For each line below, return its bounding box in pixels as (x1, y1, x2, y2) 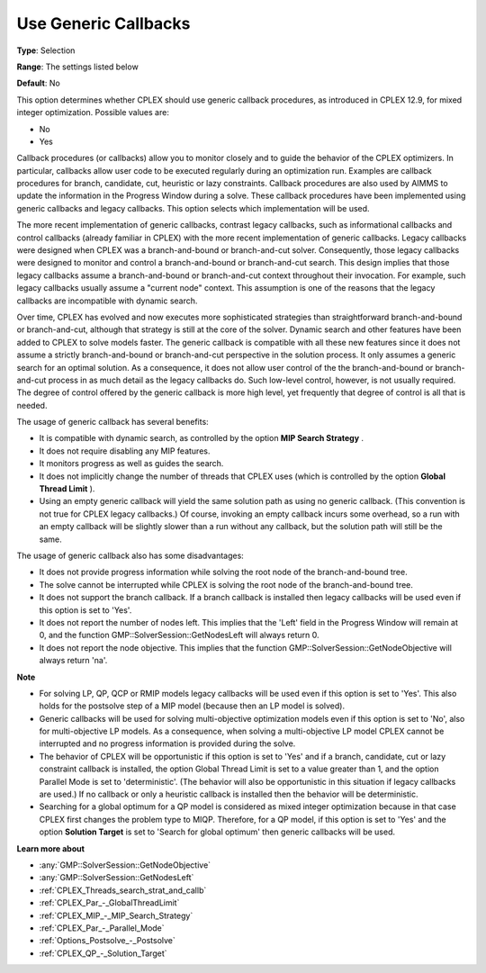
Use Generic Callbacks (16, 14, 191, 33)
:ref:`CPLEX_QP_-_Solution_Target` (39, 948, 167, 959)
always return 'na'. (39, 655, 108, 666)
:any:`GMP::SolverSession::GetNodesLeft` (39, 872, 194, 883)
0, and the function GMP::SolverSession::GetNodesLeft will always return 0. (39, 630, 319, 641)
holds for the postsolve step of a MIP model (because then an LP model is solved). (39, 700, 346, 711)
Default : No (16, 77, 60, 89)
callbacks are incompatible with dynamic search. (16, 295, 198, 306)
